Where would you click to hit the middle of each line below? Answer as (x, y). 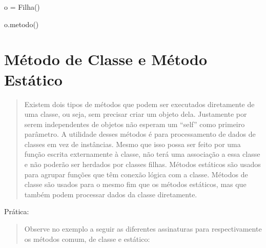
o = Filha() (22, 7)
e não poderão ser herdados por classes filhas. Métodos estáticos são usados (142, 164)
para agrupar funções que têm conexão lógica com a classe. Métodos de (136, 174)
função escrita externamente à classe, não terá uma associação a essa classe (142, 154)
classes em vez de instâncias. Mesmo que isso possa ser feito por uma (132, 144)
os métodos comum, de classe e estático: (87, 239)
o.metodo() (22, 24)
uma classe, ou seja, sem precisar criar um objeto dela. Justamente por (136, 114)
